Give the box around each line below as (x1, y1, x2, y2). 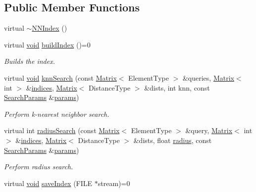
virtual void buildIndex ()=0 (4, 39, 91, 49)
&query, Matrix (185, 125, 233, 136)
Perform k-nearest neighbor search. (4, 108, 109, 119)
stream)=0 (98, 178, 130, 188)
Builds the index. (4, 56, 55, 66)
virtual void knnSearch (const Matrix (4, 72, 117, 83)
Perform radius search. (4, 161, 73, 172)
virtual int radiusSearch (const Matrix (4, 125, 120, 136)
